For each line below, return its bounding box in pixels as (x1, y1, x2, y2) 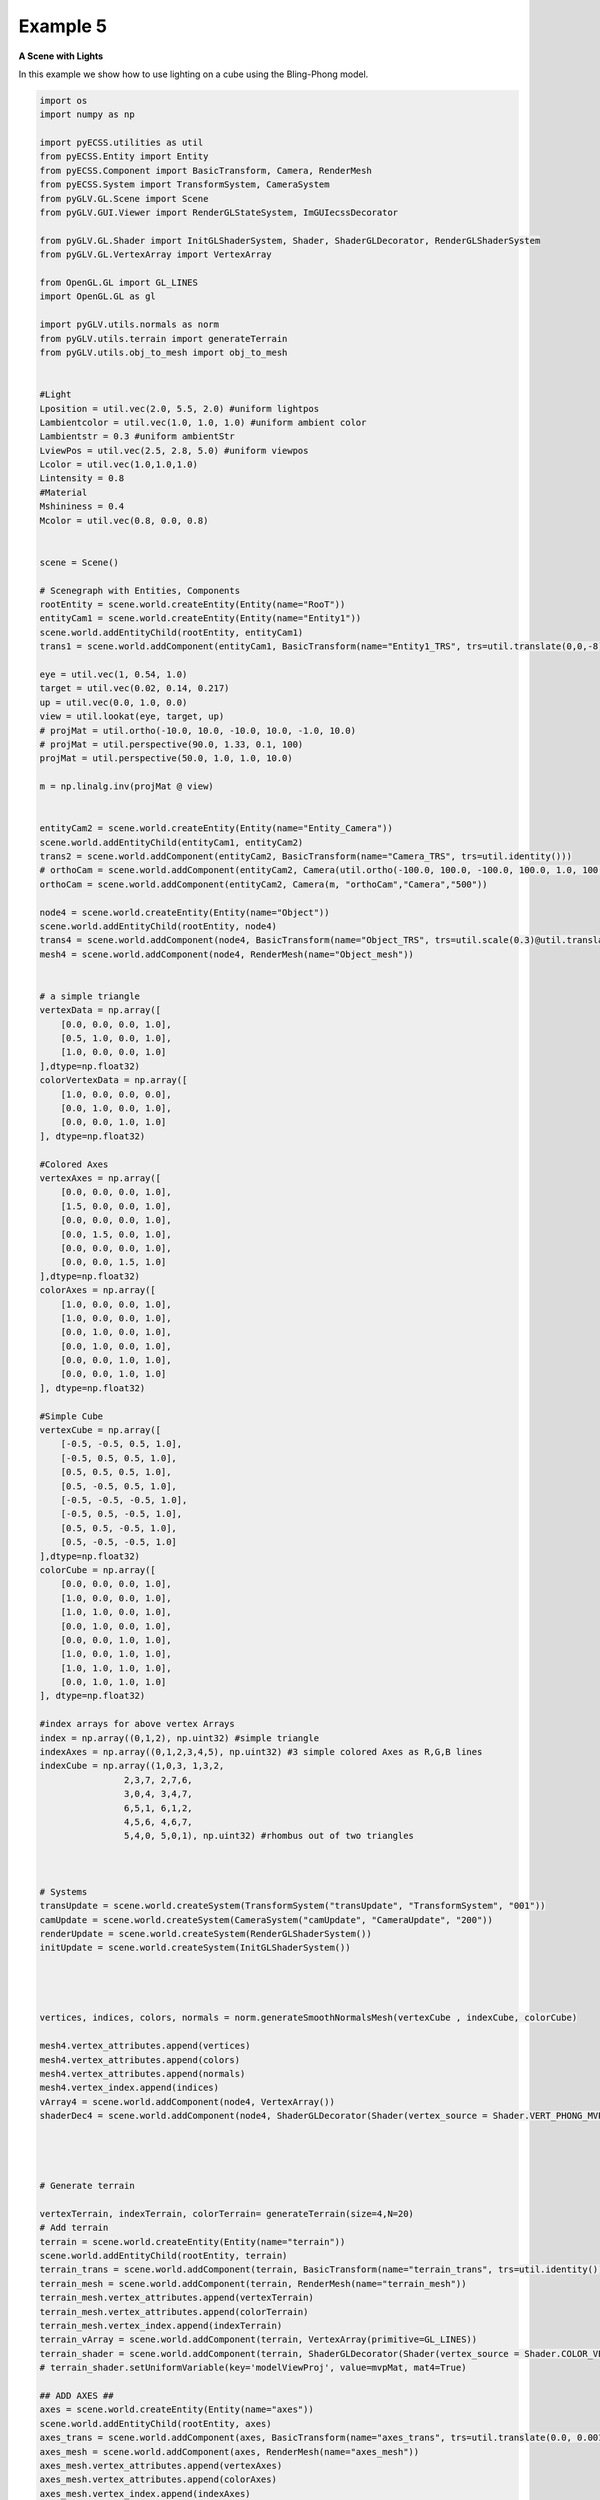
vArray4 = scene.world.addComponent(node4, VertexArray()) (39, 2096, 335, 2107)
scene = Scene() (39, 556, 120, 568)
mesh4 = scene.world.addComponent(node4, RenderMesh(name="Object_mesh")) (39, 948, 415, 960)
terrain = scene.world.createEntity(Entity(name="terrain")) (39, 2236, 346, 2247)
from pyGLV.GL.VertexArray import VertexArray (39, 249, 272, 260)
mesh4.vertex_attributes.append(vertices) (39, 2040, 251, 2052)
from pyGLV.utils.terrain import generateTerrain (39, 333, 288, 344)
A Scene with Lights (18, 50, 104, 62)
